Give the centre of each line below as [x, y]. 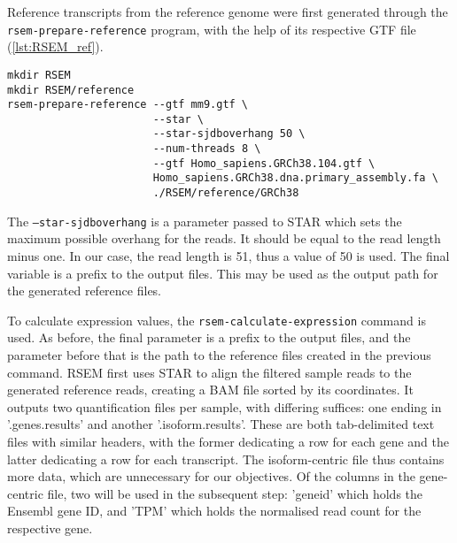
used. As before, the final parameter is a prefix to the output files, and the [209, 337]
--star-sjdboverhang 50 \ [229, 134]
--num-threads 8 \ [207, 149]
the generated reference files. [85, 291]
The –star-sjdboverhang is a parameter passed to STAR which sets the [205, 221]
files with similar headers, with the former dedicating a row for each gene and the [228, 441]
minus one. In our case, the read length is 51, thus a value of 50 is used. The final [228, 256]
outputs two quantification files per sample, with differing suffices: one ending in [225, 406]
